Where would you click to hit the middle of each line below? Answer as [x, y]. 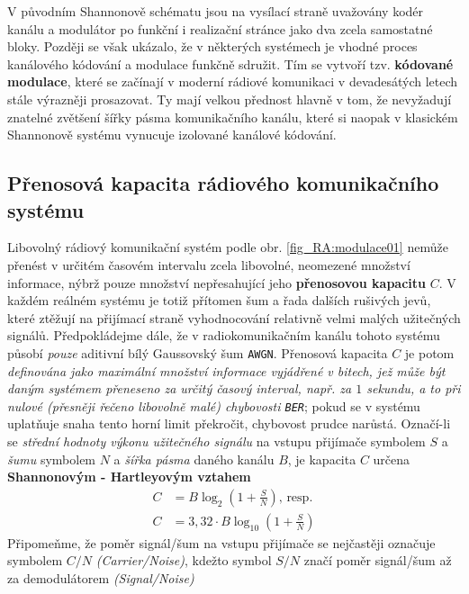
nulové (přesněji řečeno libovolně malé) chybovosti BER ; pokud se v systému [214, 405]
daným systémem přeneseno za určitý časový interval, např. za [180, 388]
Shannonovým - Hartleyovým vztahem [129, 477]
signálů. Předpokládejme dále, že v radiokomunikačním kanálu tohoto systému [224, 335]
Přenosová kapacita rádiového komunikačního [223, 183]
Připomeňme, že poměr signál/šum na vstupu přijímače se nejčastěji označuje [221, 542]
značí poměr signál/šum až [378, 560]
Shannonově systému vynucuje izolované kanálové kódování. [172, 135]
